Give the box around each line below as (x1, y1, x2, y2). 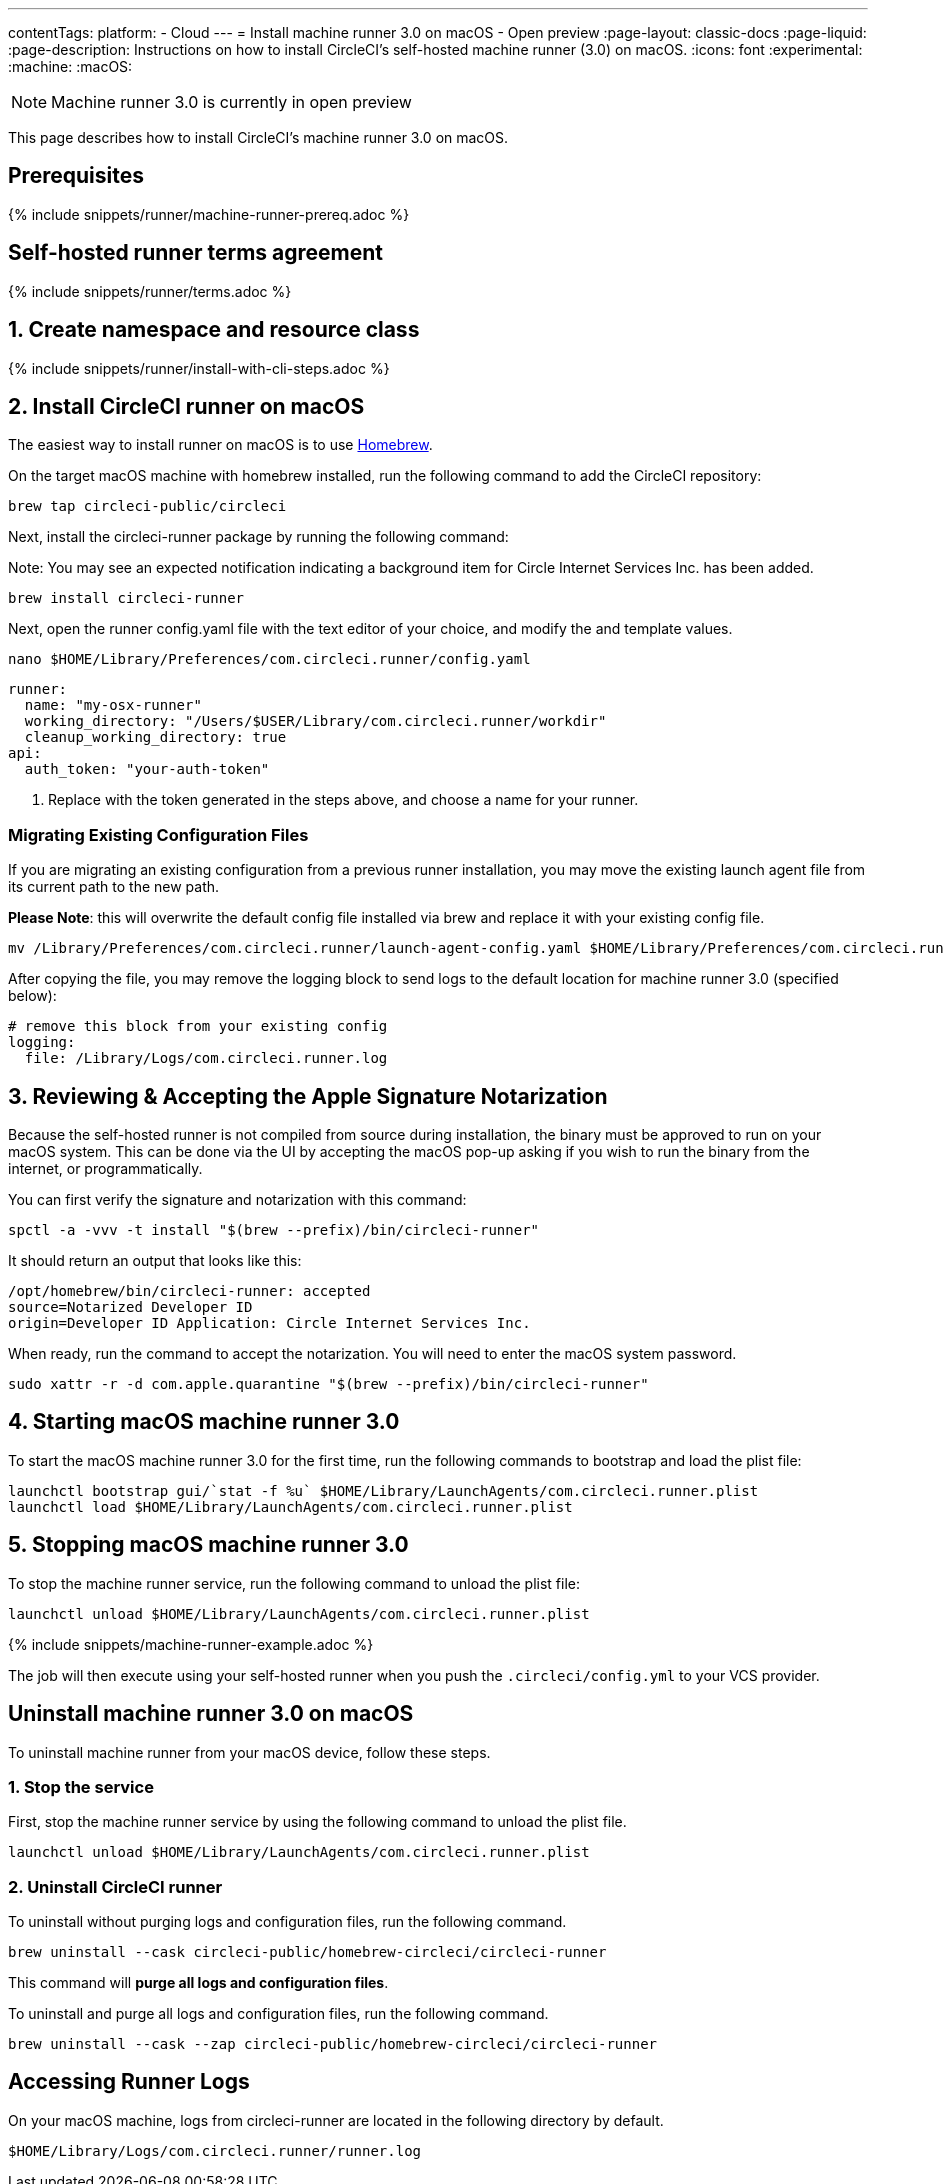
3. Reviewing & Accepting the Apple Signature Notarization (8, 1083, 608, 1109)
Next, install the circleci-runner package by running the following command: (8, 528, 509, 546)
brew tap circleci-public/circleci (8, 498, 287, 515)
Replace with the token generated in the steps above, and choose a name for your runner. (48, 791, 639, 809)
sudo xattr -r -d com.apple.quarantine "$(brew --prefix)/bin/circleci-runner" (8, 1375, 649, 1392)
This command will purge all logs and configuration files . (8, 1974, 389, 1991)
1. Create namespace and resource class (8, 317, 420, 343)
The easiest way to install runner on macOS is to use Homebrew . (8, 436, 433, 454)
